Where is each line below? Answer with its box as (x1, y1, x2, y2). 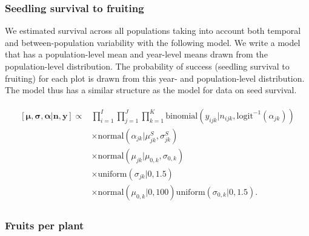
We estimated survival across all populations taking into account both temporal (5, 24, 301, 37)
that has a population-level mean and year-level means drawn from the (5, 48, 268, 61)
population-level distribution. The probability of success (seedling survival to (5, 60, 290, 72)
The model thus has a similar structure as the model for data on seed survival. (5, 84, 297, 96)
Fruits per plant (5, 217, 84, 232)
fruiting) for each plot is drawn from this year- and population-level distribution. (5, 71, 305, 84)
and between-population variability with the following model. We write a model (5, 36, 301, 48)
